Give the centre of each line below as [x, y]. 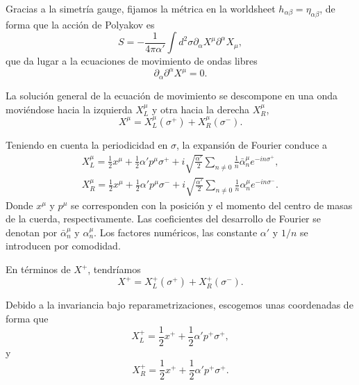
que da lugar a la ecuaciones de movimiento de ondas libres [132, 61]
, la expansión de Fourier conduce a [252, 144]
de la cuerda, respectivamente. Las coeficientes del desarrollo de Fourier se [164, 219]
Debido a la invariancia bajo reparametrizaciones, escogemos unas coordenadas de [179, 305]
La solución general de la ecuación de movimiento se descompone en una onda [172, 95]
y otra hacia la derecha [200, 109]
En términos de [38, 269]
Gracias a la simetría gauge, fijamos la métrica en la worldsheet [141, 8]
